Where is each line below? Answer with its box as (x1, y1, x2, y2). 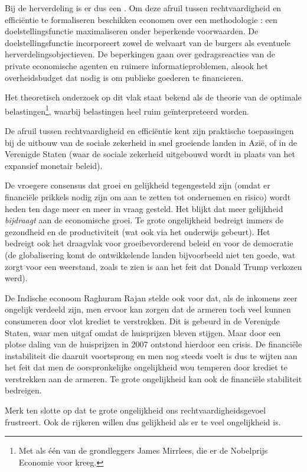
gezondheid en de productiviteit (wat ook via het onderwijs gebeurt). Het (5, 225, 270, 237)
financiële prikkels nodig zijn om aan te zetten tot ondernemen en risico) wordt (5, 190, 291, 203)
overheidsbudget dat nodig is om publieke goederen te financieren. (5, 71, 244, 83)
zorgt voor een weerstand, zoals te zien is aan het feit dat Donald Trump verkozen (5, 260, 302, 272)
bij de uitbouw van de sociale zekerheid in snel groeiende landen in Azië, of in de (5, 136, 297, 148)
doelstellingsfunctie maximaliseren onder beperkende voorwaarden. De (5, 25, 259, 37)
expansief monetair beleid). (5, 159, 103, 171)
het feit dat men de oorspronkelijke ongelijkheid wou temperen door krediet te (5, 361, 288, 373)
